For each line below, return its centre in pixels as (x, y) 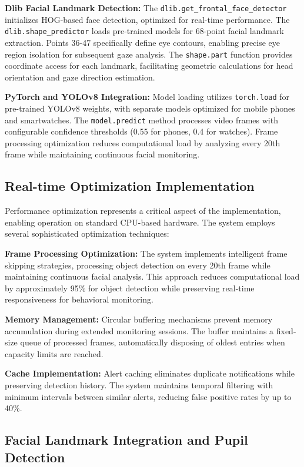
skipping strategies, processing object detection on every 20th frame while (138, 265)
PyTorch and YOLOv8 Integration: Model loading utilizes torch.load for (147, 97)
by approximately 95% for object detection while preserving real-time (130, 288)
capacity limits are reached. (54, 353)
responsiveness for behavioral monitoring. (79, 299)
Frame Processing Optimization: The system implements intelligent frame (146, 253)
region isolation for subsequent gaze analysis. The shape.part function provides (149, 54)
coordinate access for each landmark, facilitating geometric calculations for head (149, 65)
